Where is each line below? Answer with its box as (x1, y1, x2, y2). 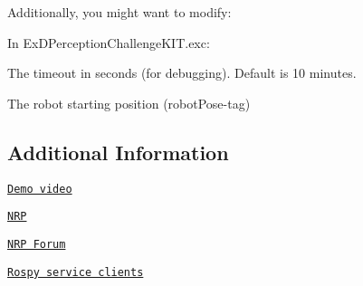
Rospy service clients (7, 265, 144, 279)
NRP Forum (7, 237, 66, 251)
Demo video (7, 182, 72, 195)
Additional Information (7, 138, 229, 166)
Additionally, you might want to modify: (7, 3, 232, 21)
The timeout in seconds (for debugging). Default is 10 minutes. (7, 63, 357, 82)
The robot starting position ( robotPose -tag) (7, 93, 251, 112)
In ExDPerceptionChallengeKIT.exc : (7, 33, 210, 52)
